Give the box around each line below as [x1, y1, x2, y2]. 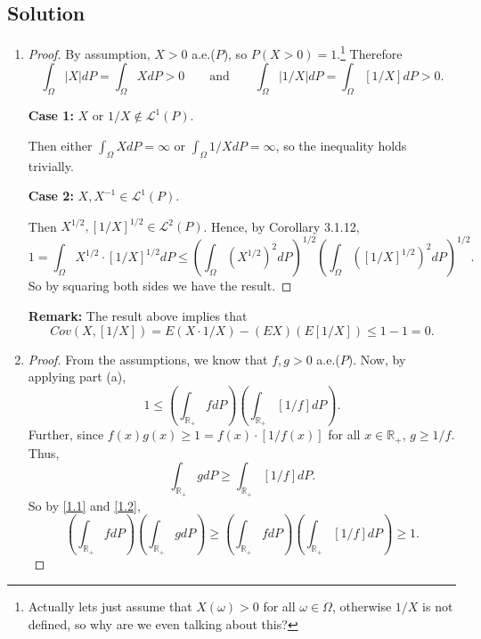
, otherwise [331, 597, 392, 616]
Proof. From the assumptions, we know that [28, 349, 268, 368]
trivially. [28, 156, 74, 175]
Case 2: [28, 186, 74, 205]
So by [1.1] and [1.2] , [28, 496, 141, 514]
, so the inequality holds [275, 135, 407, 154]
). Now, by [347, 349, 406, 368]
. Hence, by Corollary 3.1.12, [203, 217, 360, 235]
